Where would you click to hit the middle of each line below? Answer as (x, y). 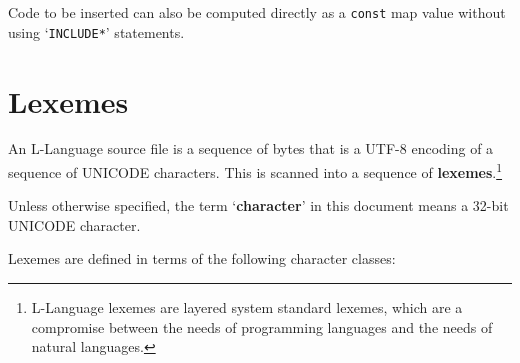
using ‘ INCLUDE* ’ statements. (96, 31)
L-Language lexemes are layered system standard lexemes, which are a (247, 307)
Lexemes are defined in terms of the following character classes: (202, 258)
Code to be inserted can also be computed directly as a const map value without (257, 12)
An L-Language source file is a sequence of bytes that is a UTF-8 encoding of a (251, 148)
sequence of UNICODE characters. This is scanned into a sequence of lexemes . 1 (255, 170)
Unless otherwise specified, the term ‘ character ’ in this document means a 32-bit (258, 205)
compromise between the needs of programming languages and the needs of (262, 326)
